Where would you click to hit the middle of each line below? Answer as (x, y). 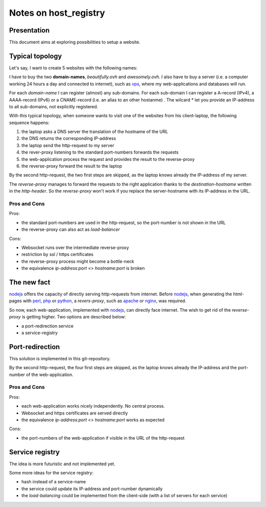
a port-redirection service (48, 326)
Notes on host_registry (57, 13)
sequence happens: (29, 123)
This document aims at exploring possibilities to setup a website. (75, 42)
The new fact (30, 282)
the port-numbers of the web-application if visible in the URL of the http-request (103, 438)
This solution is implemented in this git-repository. (60, 358)
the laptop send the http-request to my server (68, 145)
